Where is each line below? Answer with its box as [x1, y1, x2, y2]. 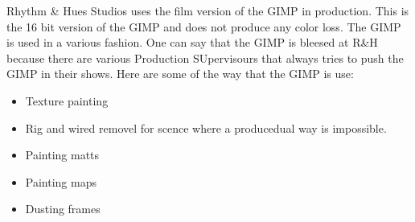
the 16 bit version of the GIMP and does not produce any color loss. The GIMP [6, 18, 401, 35]
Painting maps [25, 173, 97, 190]
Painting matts [25, 146, 100, 163]
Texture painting [25, 92, 109, 109]
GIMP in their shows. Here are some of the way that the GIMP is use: [6, 65, 354, 82]
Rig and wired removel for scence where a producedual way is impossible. [25, 119, 387, 136]
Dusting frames [25, 200, 101, 217]
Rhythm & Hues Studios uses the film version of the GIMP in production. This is [6, 2, 409, 18]
